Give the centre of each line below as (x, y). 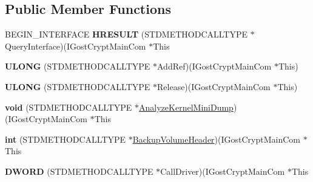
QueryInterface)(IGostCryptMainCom (76, 46)
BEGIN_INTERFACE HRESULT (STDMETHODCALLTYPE (126, 34)
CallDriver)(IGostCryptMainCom (223, 171)
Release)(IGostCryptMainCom (214, 86)
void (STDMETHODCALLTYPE (69, 107)
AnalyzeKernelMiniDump (186, 107)
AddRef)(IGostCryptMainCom (214, 66)
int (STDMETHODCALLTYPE (66, 139)
